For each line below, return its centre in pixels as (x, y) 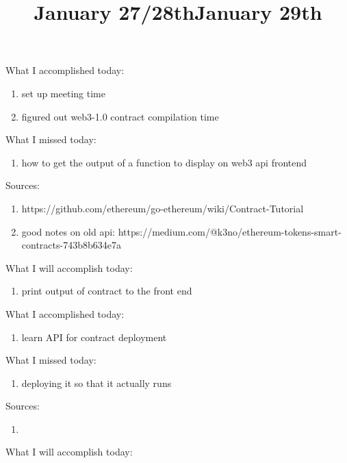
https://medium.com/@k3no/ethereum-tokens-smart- (230, 231)
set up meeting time (63, 93)
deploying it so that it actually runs (97, 383)
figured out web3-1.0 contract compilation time (120, 116)
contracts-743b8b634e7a (71, 245)
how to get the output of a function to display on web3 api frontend (164, 162)
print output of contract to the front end (107, 291)
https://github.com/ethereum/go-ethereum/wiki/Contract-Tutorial (163, 208)
